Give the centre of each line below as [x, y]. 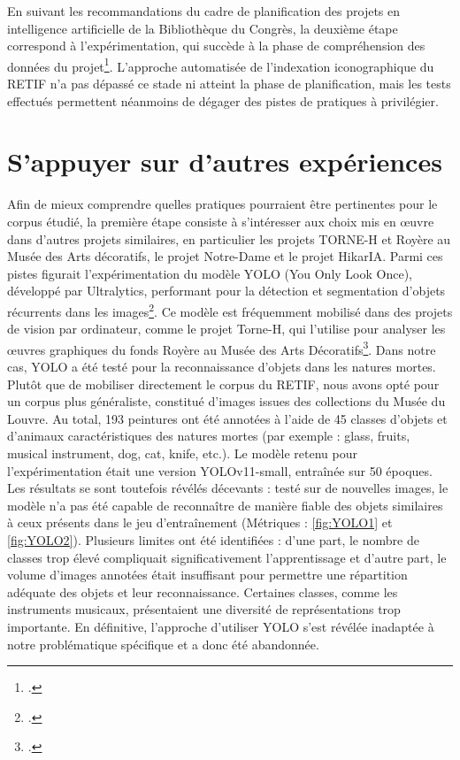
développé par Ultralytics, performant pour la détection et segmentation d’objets [226, 291]
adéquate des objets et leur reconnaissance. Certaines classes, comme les [203, 591]
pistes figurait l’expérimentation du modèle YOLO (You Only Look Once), [210, 273]
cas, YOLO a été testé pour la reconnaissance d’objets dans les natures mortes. [222, 366]
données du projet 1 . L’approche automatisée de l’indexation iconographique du [221, 65]
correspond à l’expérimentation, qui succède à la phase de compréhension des [216, 46]
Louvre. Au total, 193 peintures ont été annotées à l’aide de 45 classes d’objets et [227, 418]
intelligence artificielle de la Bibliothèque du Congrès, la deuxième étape [203, 28]
